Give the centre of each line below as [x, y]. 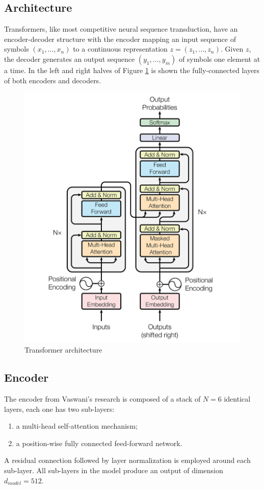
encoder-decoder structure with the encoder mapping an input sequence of [120, 39]
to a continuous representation [120, 49]
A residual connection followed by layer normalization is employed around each [127, 460]
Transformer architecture [63, 350]
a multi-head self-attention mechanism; [77, 426]
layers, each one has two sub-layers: [59, 409]
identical [237, 399]
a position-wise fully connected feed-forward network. [99, 443]
